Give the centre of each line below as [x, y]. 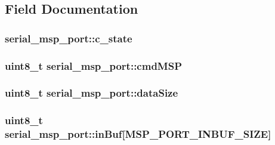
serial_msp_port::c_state [69, 38]
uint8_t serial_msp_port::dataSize [92, 93]
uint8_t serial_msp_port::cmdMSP [94, 65]
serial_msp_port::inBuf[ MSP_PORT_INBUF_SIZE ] [138, 134]
